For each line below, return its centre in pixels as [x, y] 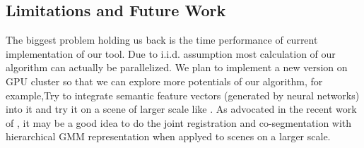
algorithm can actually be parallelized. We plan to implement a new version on [177, 67]
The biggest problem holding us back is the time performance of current [162, 40]
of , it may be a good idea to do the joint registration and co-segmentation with [179, 122]
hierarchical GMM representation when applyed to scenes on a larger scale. [168, 136]
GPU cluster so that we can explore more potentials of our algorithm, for [164, 81]
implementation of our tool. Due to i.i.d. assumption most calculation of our [171, 53]
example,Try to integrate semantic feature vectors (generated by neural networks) [183, 95]
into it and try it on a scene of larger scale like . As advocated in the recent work [181, 109]
